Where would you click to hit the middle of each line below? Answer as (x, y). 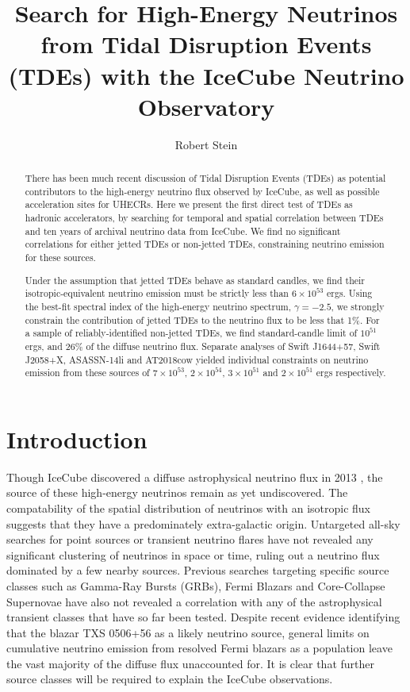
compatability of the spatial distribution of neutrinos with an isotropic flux (189, 507)
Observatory (206, 106)
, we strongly (358, 306)
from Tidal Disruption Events (206, 44)
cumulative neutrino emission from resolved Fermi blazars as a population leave (199, 648)
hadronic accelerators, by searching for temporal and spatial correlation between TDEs (204, 218)
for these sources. (60, 258)
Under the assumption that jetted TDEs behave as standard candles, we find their (195, 280)
